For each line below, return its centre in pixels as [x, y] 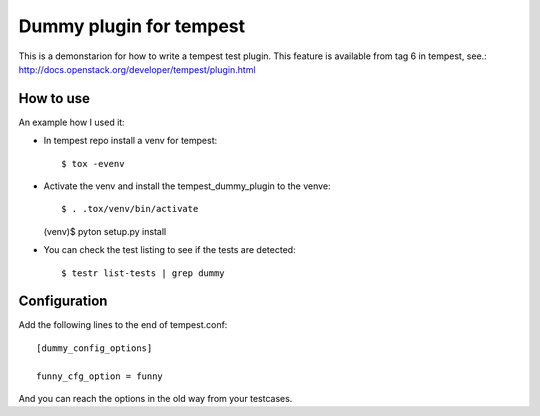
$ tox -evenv [93, 163]
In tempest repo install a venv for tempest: [130, 141]
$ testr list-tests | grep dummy [143, 273]
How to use [54, 98]
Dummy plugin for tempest [132, 26]
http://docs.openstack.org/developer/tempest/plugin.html [137, 69]
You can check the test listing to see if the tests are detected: [169, 250]
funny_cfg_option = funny [100, 376]
